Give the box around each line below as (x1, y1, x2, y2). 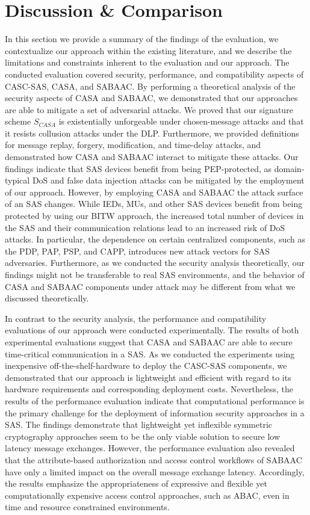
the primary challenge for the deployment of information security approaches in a (5, 406, 305, 419)
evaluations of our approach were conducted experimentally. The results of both (5, 324, 299, 336)
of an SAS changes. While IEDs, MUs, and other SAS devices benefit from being (5, 197, 303, 210)
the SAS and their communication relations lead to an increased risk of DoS (5, 221, 285, 233)
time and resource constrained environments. (5, 501, 170, 513)
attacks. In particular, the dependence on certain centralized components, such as (5, 233, 305, 245)
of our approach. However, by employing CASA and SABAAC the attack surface (5, 185, 303, 198)
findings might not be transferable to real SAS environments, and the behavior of (5, 268, 305, 280)
